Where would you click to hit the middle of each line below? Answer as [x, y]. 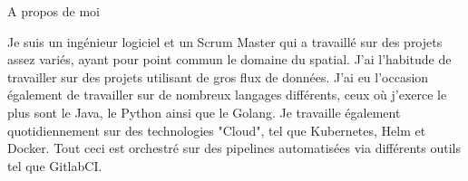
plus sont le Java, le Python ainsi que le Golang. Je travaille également [204, 112]
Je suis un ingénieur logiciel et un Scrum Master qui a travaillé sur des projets [225, 41]
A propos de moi [54, 11]
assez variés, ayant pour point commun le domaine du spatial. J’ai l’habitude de [229, 59]
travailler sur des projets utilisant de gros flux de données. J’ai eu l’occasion [218, 76]
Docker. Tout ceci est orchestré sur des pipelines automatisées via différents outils [234, 148]
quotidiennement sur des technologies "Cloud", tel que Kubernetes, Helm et [217, 130]
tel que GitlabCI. [55, 165]
